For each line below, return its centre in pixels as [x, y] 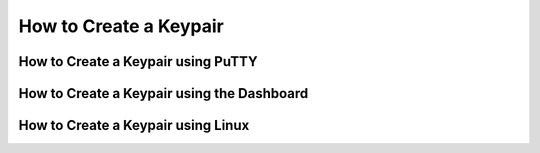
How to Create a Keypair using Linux [134, 125]
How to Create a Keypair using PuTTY [138, 61]
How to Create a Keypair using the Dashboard [163, 93]
